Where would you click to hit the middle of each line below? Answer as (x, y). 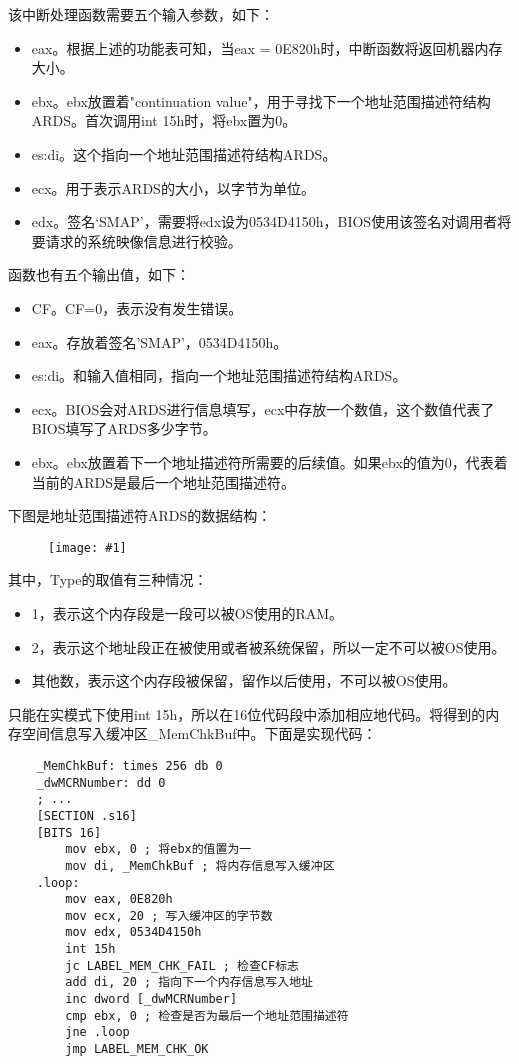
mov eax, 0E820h (119, 899)
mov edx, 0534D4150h (133, 932)
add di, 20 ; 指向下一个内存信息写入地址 (189, 982)
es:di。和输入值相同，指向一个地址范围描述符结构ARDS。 (219, 375)
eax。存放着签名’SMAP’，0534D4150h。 (159, 341)
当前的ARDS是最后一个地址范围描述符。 (163, 481)
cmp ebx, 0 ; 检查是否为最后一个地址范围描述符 (207, 1015)
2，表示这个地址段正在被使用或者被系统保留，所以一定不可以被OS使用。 (268, 646)
